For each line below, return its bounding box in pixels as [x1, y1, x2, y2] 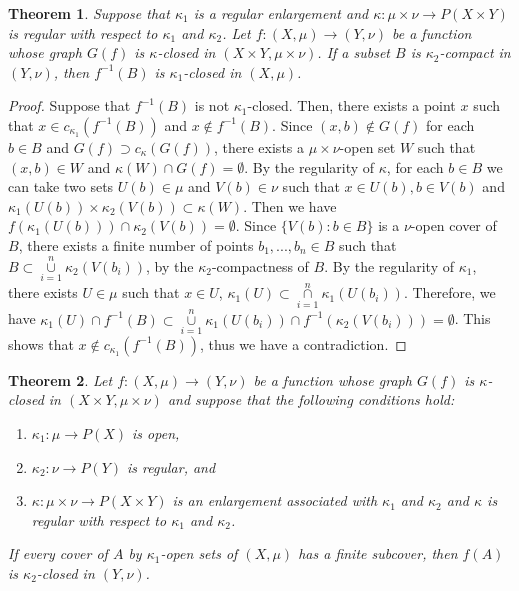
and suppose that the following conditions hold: [167, 389, 455, 410]
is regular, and [127, 456, 216, 477]
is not [194, 95, 230, 116]
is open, [132, 423, 180, 444]
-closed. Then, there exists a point [247, 95, 456, 116]
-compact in [439, 42, 511, 63]
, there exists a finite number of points [18, 234, 254, 255]
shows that [8, 333, 74, 354]
